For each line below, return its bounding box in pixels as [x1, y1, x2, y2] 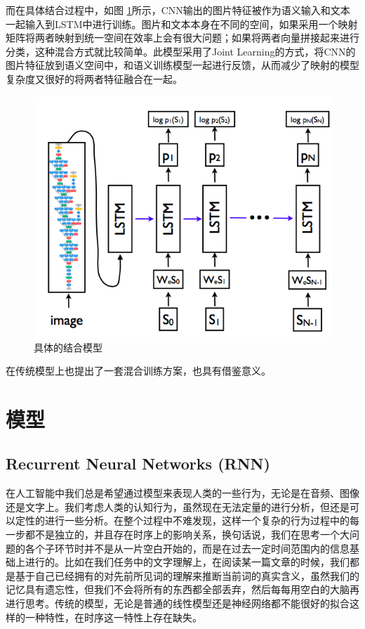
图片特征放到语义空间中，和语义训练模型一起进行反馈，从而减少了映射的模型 [6, 58, 359, 72]
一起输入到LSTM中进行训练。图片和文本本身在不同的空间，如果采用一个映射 [6, 16, 358, 31]
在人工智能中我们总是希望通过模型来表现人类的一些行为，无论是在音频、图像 [6, 486, 359, 500]
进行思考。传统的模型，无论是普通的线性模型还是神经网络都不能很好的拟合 [6, 596, 350, 611]
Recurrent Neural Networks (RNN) [6, 453, 270, 474]
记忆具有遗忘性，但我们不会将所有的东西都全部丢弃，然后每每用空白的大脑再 [6, 582, 359, 597]
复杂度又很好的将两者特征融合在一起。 [6, 71, 182, 86]
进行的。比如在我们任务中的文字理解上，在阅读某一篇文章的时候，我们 [25, 555, 350, 569]
